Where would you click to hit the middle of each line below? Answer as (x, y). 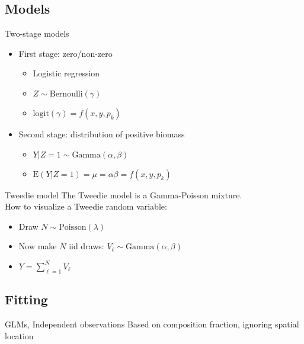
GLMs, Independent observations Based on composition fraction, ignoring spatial (152, 324)
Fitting (26, 299)
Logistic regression (66, 73)
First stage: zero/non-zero (65, 53)
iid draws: (87, 246)
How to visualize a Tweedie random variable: (86, 206)
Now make (38, 246)
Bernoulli (66, 94)
